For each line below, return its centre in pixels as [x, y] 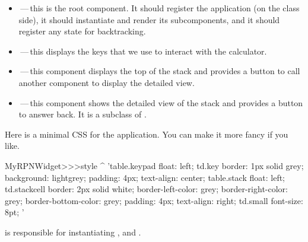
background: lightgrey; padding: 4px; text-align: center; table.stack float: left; [145, 177]
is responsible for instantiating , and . [73, 232]
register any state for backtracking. [82, 31]
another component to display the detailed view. [107, 82]
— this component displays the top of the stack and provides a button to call [160, 71]
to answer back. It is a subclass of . [82, 114]
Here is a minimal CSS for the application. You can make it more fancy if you [147, 134]
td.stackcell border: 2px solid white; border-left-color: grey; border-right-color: [146, 189]
